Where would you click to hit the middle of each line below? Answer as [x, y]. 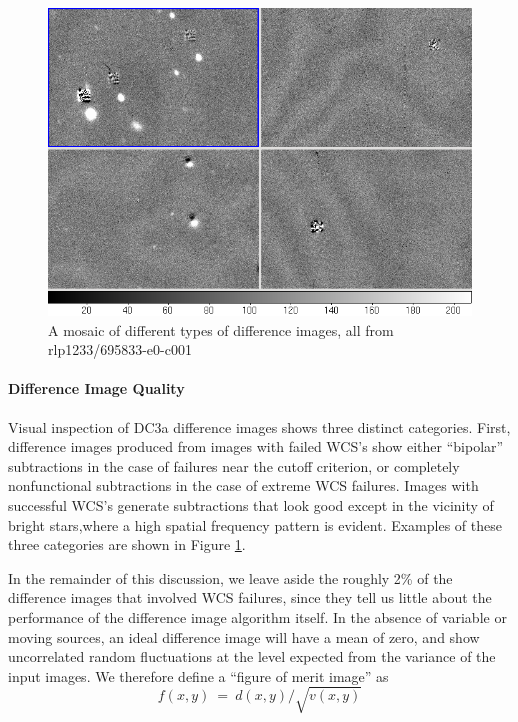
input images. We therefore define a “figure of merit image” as [198, 675]
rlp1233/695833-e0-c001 [120, 349]
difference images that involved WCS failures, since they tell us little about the [250, 597]
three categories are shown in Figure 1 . [127, 544]
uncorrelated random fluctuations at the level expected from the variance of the [252, 656]
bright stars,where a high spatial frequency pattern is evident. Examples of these [255, 524]
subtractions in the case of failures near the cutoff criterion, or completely [234, 465]
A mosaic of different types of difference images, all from [221, 329]
